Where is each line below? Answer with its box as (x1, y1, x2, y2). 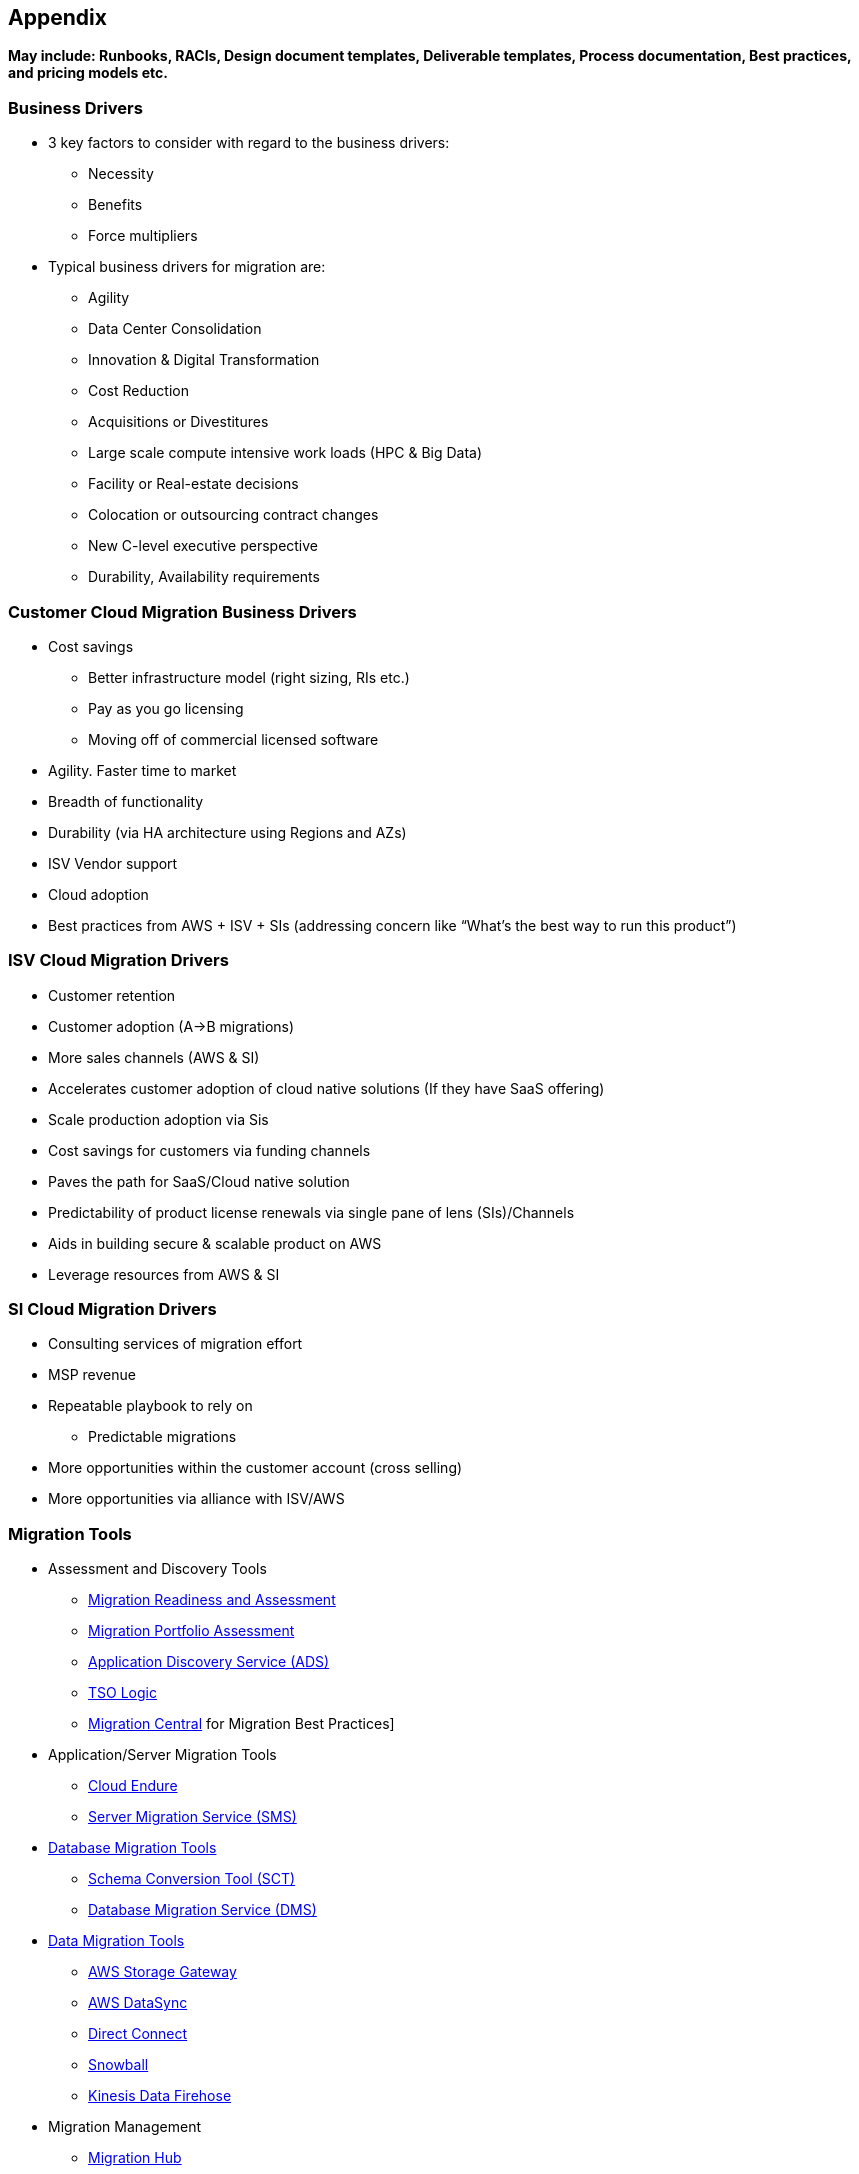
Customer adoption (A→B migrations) (48, 1017, 295, 1035)
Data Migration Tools (48, 1932, 185, 1950)
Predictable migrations (88, 1428, 237, 1446)
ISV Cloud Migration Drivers (8, 950, 229, 971)
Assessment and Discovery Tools (48, 1560, 267, 1578)
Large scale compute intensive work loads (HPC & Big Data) (88, 444, 483, 462)
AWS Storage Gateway (88, 1963, 237, 1981)
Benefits (88, 196, 143, 214)
